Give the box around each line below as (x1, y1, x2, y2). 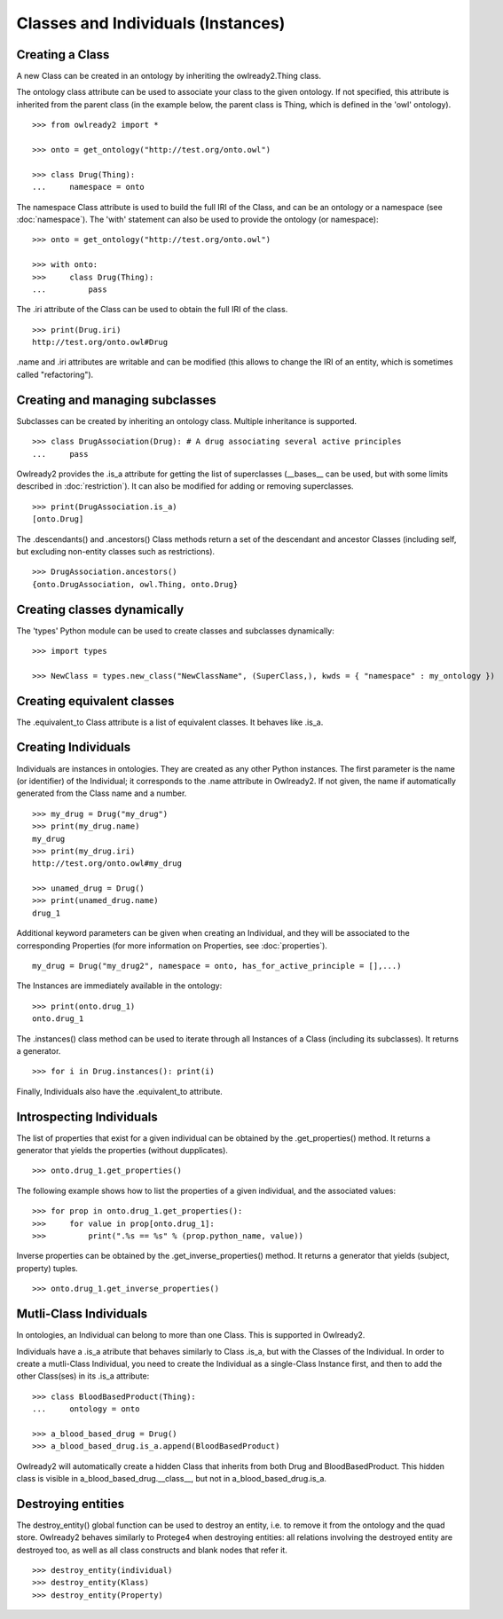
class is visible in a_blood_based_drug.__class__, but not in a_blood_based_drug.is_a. (16, 1474, 327, 1484)
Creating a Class (16, 47, 110, 62)
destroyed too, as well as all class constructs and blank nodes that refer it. (16, 1544, 287, 1555)
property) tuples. (16, 1262, 79, 1273)
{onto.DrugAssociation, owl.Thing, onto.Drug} (32, 579, 239, 589)
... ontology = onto (32, 1404, 140, 1414)
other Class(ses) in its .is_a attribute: (16, 1371, 150, 1381)
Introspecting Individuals (16, 1109, 159, 1124)
